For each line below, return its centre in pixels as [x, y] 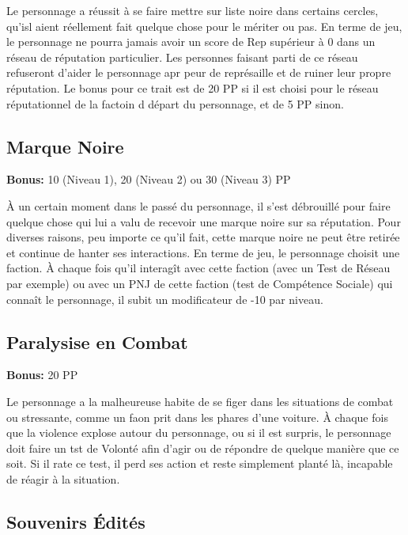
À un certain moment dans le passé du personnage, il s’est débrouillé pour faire [198, 205]
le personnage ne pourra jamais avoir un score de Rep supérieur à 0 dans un [191, 42]
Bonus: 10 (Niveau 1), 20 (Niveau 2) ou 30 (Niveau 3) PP [149, 179]
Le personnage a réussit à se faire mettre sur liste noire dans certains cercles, [193, 10]
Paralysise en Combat [97, 341]
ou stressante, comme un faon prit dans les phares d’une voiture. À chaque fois [197, 417]
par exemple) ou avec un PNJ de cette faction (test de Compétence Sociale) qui [200, 283]
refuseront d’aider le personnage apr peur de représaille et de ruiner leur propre [199, 72]
